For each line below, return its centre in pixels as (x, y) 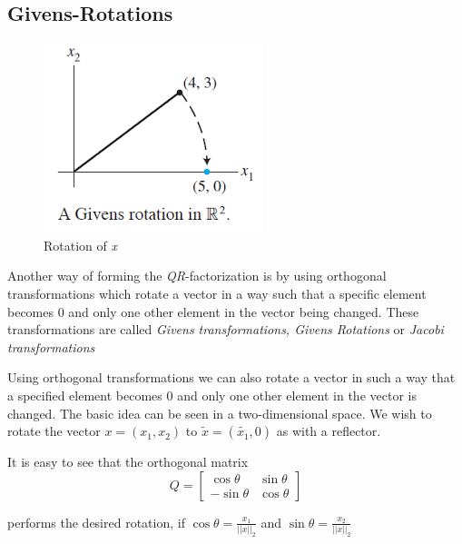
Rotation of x (80, 245)
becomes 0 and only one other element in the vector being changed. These (213, 311)
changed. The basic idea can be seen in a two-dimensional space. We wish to (220, 413)
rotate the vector (54, 431)
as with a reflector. (329, 431)
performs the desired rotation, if (96, 522)
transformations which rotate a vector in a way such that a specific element (217, 293)
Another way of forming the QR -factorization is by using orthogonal (197, 276)
